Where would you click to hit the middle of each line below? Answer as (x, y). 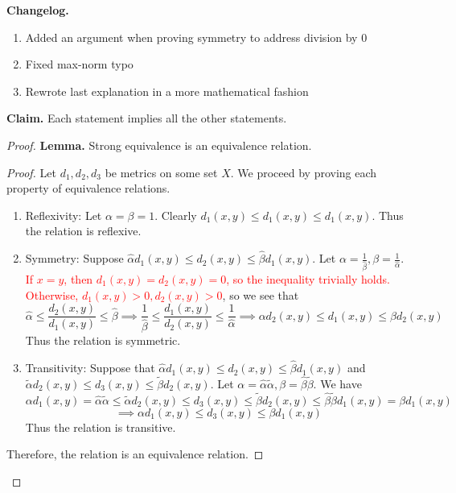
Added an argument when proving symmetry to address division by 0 (196, 37)
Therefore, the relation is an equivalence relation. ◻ (135, 454)
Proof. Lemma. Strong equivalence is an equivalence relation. (159, 145)
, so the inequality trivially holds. (308, 279)
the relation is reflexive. (83, 231)
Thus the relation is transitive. (101, 427)
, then (78, 279)
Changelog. (38, 10)
